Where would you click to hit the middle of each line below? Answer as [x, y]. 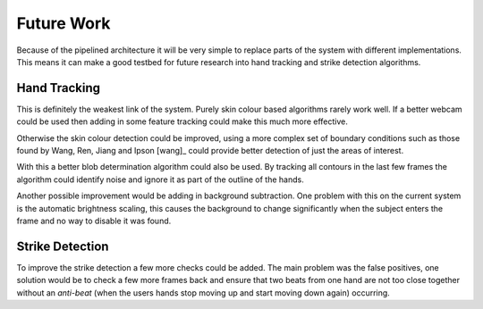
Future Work [64, 23]
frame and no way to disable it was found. [94, 221]
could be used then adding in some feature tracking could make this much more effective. [182, 121]
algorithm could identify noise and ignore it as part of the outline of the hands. [160, 180]
